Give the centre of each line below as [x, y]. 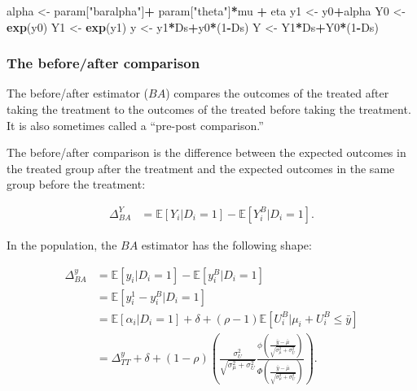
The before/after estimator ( [78, 93]
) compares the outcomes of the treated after [277, 93]
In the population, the [62, 245]
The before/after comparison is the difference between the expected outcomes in [206, 152]
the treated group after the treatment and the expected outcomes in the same [201, 168]
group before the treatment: [76, 184]
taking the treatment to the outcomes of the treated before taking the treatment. [209, 109]
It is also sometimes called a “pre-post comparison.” [135, 125]
